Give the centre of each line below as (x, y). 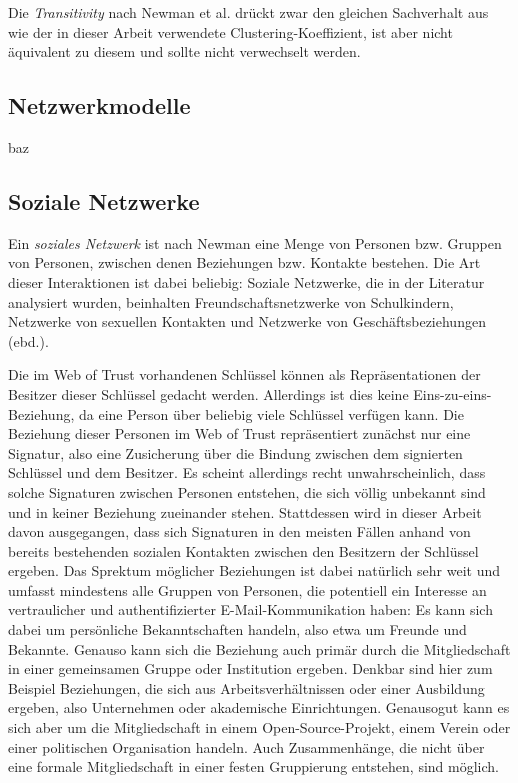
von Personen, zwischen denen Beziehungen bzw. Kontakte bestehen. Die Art (244, 262)
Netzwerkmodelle (99, 105)
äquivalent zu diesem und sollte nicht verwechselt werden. (184, 51)
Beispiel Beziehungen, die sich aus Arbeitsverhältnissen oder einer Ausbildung (246, 687)
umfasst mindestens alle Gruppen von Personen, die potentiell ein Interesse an (247, 589)
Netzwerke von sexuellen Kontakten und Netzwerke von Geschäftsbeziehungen (247, 321)
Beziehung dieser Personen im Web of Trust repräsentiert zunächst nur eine (239, 433)
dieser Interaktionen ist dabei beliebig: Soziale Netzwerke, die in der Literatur (246, 281)
